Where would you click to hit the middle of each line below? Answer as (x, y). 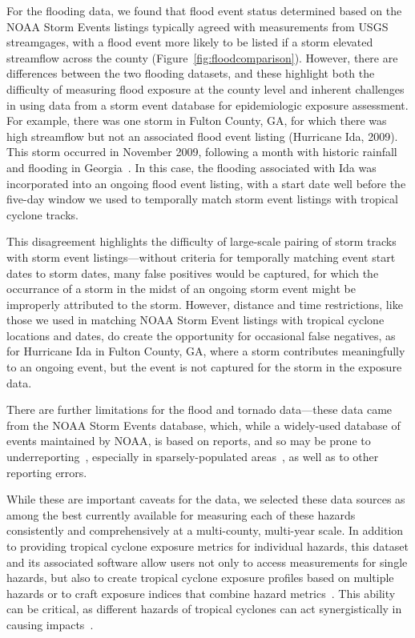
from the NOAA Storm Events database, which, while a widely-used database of (203, 425)
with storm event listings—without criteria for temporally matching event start (201, 257)
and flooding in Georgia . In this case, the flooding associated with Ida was (191, 167)
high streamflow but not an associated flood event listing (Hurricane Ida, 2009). (202, 136)
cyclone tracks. (42, 214)
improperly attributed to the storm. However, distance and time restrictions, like (205, 304)
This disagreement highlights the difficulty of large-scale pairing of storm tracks (201, 241)
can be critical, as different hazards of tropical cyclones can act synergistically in (204, 609)
